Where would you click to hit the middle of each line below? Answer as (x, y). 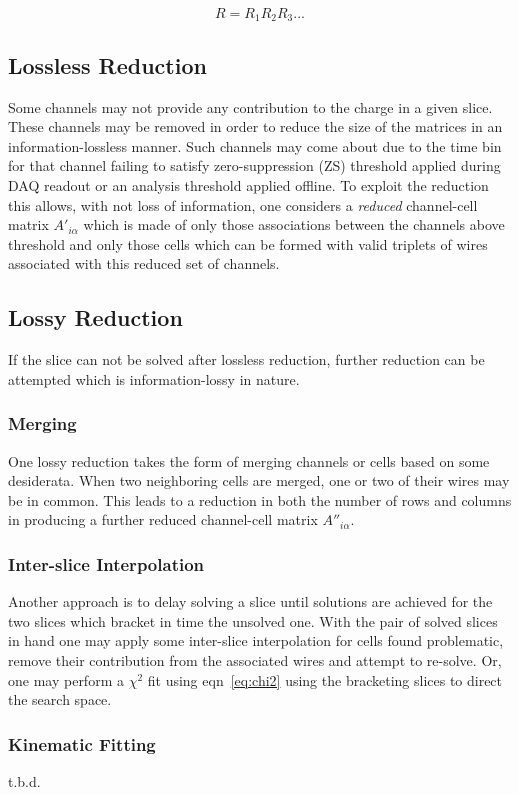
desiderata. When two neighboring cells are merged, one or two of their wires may (259, 480)
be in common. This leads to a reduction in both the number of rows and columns (260, 499)
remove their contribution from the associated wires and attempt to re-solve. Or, (255, 659)
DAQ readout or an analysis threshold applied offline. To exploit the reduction (248, 185)
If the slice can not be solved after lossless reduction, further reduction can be (246, 359)
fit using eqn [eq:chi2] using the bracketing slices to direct (325, 679)
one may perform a (66, 679)
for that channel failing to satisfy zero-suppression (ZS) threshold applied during (254, 165)
